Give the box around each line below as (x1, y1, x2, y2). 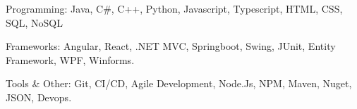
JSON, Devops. (6, 89, 72, 104)
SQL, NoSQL (6, 15, 63, 30)
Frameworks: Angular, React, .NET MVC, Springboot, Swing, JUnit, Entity (6, 39, 336, 53)
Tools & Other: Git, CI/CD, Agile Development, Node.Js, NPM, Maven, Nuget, (6, 76, 352, 91)
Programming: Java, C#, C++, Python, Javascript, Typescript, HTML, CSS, (6, 1, 343, 15)
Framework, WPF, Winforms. (6, 52, 135, 67)
